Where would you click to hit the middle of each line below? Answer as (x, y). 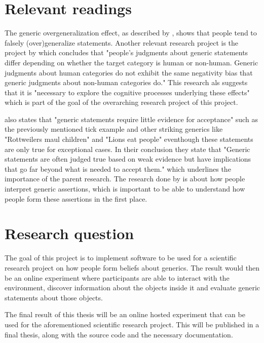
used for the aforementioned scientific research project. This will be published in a (132, 324)
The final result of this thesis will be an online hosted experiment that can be (125, 314)
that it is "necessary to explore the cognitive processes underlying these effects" (127, 92)
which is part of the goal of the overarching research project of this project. (121, 102)
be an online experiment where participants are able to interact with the (117, 277)
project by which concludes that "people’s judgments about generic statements (126, 52)
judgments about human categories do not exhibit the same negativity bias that (129, 72)
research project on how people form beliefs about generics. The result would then (132, 267)
